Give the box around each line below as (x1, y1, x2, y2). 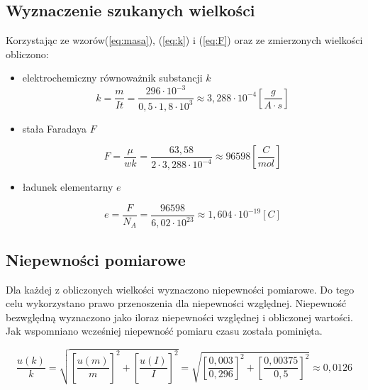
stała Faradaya (22, 121, 87, 135)
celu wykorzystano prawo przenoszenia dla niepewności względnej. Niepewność (6, 296, 347, 311)
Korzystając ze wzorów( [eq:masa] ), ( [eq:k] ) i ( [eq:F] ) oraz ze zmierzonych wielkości (6, 33, 363, 48)
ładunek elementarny (22, 179, 113, 194)
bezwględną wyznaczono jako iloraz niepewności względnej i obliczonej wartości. (6, 309, 353, 324)
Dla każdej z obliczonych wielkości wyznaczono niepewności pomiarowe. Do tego (6, 282, 355, 296)
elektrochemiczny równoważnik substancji (22, 70, 203, 85)
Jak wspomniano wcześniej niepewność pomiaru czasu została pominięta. (6, 323, 323, 338)
